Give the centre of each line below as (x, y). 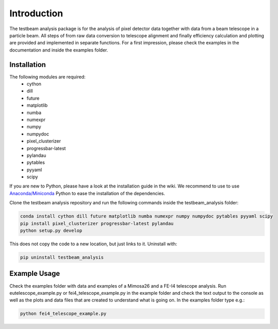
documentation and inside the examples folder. (59, 50)
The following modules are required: (47, 77)
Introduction (36, 13)
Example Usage (35, 274)
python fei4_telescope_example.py (63, 314)
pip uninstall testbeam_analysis (62, 257)
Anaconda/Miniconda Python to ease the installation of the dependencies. (87, 193)
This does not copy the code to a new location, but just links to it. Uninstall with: (93, 244)
